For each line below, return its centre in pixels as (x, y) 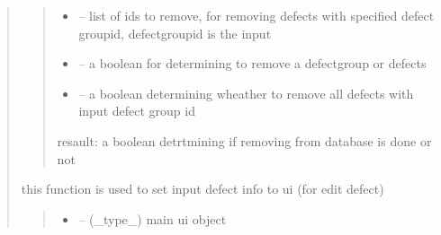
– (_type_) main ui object (153, 218)
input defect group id (137, 111)
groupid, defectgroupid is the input (175, 33)
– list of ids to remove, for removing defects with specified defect (256, 15)
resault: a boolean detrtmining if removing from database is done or (244, 140)
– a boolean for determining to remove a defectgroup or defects (252, 63)
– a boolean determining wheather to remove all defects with (246, 93)
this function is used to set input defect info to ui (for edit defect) (202, 189)
